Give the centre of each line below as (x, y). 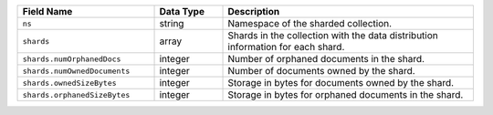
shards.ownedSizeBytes (70, 83)
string (172, 23)
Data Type (182, 11)
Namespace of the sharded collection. (310, 23)
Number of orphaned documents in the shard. (326, 59)
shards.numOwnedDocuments (76, 71)
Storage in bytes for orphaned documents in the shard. (346, 94)
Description (254, 11)
